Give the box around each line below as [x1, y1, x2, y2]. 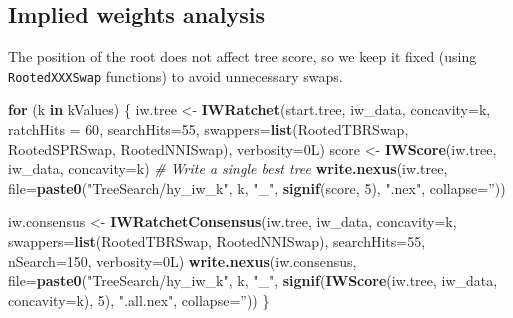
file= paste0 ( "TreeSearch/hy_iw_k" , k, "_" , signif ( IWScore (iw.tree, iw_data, [8, 270, 498, 291]
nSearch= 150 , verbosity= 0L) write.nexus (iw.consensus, [8, 250, 357, 271]
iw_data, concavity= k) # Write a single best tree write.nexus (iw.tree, [8, 158, 448, 179]
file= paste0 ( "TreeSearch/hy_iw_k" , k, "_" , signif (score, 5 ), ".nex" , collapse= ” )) [8, 177, 506, 198]
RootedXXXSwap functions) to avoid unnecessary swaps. [8, 65, 343, 86]
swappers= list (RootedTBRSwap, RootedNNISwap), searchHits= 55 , [8, 231, 426, 252]
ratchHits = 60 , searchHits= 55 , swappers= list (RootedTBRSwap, [8, 119, 409, 140]
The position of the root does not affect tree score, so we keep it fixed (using [8, 46, 477, 67]
